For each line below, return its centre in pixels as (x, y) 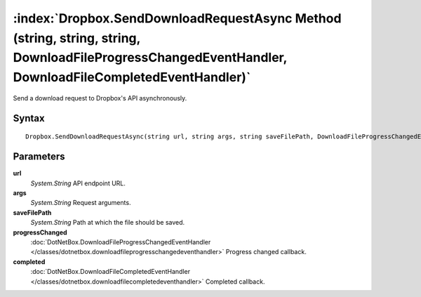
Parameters (39, 157)
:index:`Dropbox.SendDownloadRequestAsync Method (177, 18)
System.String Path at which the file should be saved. (108, 223)
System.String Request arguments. (81, 203)
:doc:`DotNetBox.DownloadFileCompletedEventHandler (111, 272)
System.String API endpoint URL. (78, 183)
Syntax (29, 118)
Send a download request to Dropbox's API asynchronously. (100, 98)
